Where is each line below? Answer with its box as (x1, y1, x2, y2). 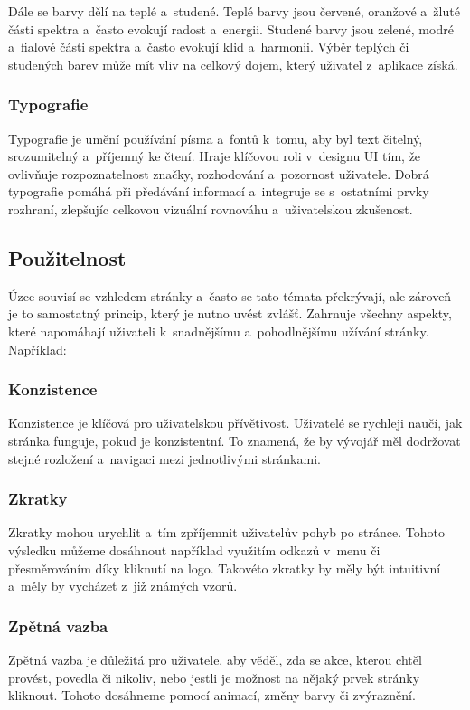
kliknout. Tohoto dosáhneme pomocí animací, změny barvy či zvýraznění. (8, 686, 416, 705)
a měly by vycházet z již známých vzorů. (8, 576, 238, 595)
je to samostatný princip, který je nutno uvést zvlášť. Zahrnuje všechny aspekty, (8, 304, 452, 323)
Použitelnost (8, 243, 127, 271)
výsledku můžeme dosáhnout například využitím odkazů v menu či (8, 540, 381, 559)
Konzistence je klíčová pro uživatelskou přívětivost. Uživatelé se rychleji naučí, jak (8, 413, 463, 432)
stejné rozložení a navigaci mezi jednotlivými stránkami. (8, 449, 321, 468)
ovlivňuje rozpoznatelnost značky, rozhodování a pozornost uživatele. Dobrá (8, 164, 429, 183)
